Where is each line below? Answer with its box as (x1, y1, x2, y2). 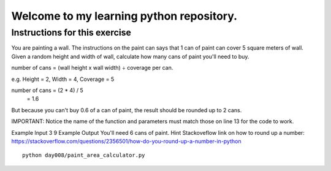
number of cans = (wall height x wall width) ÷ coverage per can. (11, 64, 173, 72)
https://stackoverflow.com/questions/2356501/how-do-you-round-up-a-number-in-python (11, 137, 242, 145)
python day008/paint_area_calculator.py (22, 152, 145, 159)
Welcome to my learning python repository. (11, 9, 238, 23)
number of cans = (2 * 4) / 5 (11, 86, 83, 94)
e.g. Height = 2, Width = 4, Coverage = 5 (11, 75, 115, 83)
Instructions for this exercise (11, 27, 132, 38)
